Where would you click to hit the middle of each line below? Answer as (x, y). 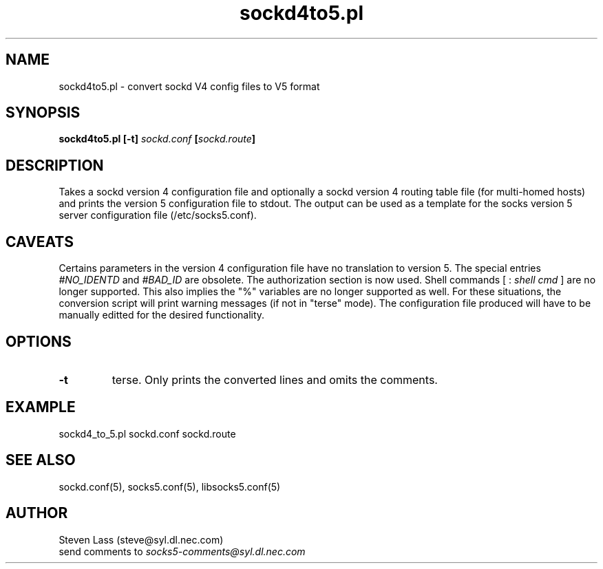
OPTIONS (39, 341)
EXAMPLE (41, 407)
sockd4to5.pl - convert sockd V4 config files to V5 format (189, 86)
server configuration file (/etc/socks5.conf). (158, 215)
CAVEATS (40, 241)
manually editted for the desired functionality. (162, 315)
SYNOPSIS (43, 113)
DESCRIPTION (55, 165)
